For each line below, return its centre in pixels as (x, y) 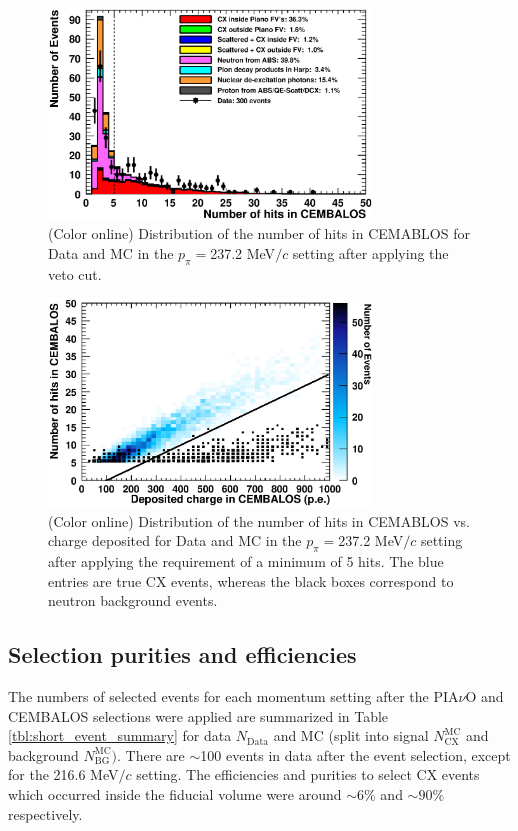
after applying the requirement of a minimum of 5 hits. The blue (246, 561)
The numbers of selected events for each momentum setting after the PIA (233, 695)
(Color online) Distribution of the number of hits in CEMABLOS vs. (259, 520)
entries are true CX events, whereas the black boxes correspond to (251, 580)
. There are (151, 754)
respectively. (45, 813)
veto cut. (75, 273)
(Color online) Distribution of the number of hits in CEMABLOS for (259, 233)
